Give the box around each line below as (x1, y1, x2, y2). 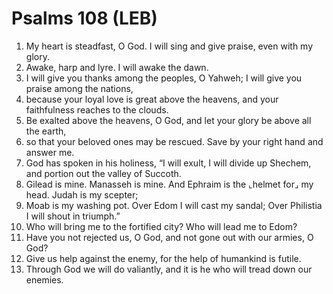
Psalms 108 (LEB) (11, 7, 158, 30)
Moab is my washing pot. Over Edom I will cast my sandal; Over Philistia (25, 199, 323, 211)
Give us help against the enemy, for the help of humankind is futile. (25, 252, 302, 264)
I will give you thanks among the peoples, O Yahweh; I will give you (25, 72, 303, 84)
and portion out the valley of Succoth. (25, 167, 182, 179)
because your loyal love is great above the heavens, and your (25, 93, 279, 105)
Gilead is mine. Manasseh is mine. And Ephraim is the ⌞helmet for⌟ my (25, 178, 314, 190)
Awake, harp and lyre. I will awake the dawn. (25, 61, 209, 73)
